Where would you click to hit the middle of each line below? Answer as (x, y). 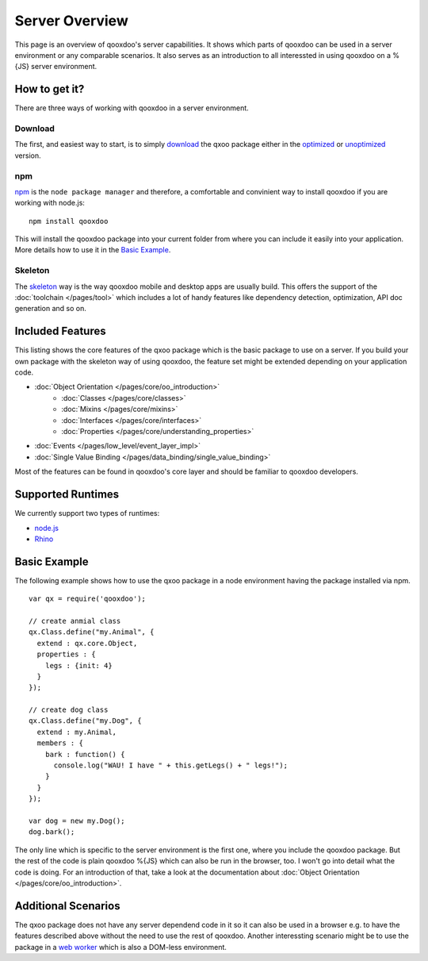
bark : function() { (85, 754)
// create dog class (69, 710)
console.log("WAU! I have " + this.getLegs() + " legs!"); (171, 765)
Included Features (60, 331)
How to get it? (50, 89)
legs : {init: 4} (78, 665)
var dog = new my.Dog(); (77, 821)
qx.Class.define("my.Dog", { (85, 721)
